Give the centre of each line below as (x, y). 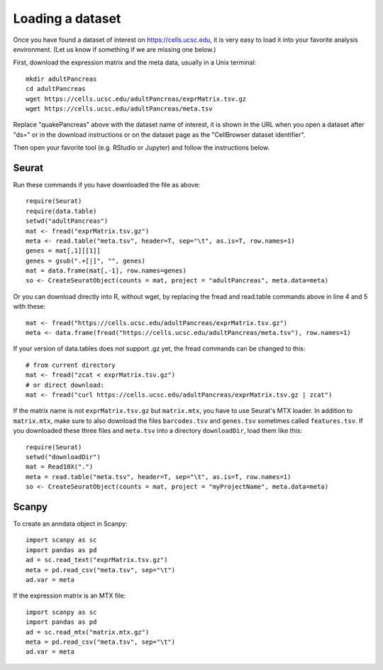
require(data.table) (61, 211)
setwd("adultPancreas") (67, 221)
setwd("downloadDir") (63, 457)
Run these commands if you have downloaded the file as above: (107, 185)
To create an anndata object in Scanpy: (70, 524)
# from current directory (71, 365)
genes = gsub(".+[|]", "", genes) (85, 260)
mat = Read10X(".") (60, 467)
